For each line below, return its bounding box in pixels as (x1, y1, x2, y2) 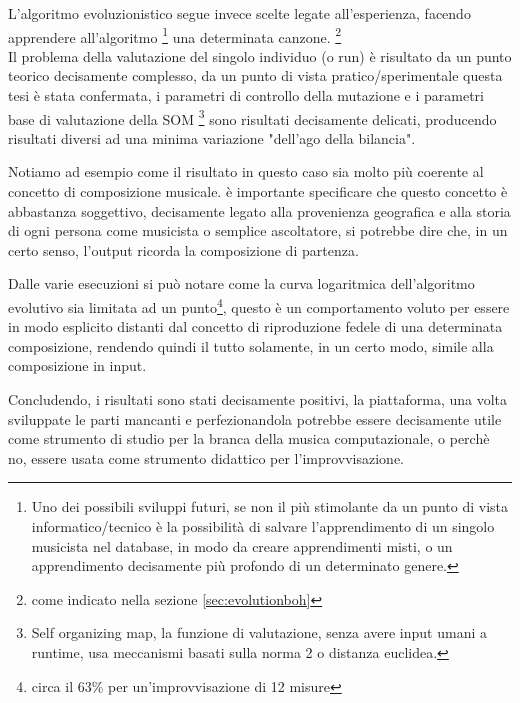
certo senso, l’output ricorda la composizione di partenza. (8, 239, 359, 260)
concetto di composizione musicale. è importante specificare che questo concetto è (8, 181, 508, 202)
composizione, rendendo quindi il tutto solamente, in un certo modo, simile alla (8, 335, 494, 356)
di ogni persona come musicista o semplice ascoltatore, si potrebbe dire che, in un (8, 220, 508, 241)
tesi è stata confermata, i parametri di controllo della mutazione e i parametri (8, 85, 484, 106)
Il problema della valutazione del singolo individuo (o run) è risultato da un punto (8, 45, 512, 66)
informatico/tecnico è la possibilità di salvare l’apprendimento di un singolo (31, 516, 495, 537)
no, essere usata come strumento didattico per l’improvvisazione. (8, 447, 405, 468)
